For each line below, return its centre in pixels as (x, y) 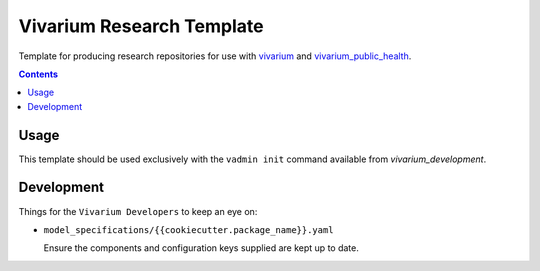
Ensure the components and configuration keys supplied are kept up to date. (201, 248)
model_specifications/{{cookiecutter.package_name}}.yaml (188, 229)
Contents (38, 74)
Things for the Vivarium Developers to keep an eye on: (138, 211)
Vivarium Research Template (141, 26)
